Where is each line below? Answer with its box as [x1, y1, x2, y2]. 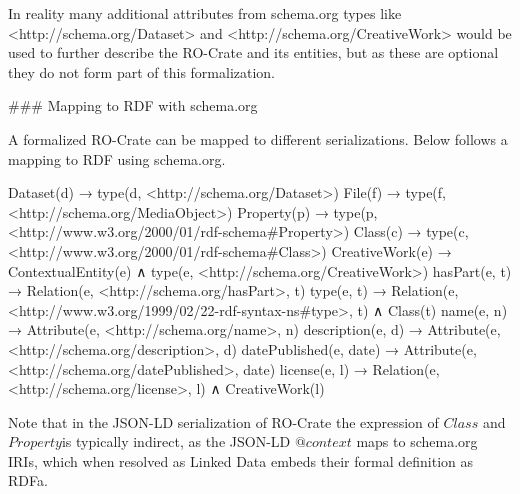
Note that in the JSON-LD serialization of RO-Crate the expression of [8, 411, 439, 432]
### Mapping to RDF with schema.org [8, 95, 258, 116]
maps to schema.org [356, 431, 478, 452]
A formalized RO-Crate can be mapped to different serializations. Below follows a [8, 128, 508, 149]
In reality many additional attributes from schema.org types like [8, 3, 402, 23]
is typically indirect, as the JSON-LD [61, 431, 291, 452]
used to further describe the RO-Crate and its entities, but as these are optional [8, 42, 499, 63]
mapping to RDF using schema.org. [8, 148, 226, 169]
